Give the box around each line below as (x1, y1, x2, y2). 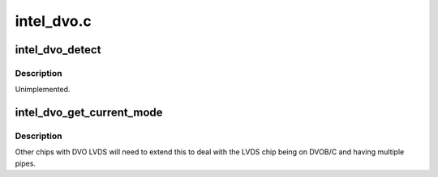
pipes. (15, 158, 36, 168)
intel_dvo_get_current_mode (15, 106, 163, 120)
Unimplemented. (15, 85, 71, 95)
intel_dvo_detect (15, 43, 101, 57)
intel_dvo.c (15, 12, 92, 30)
